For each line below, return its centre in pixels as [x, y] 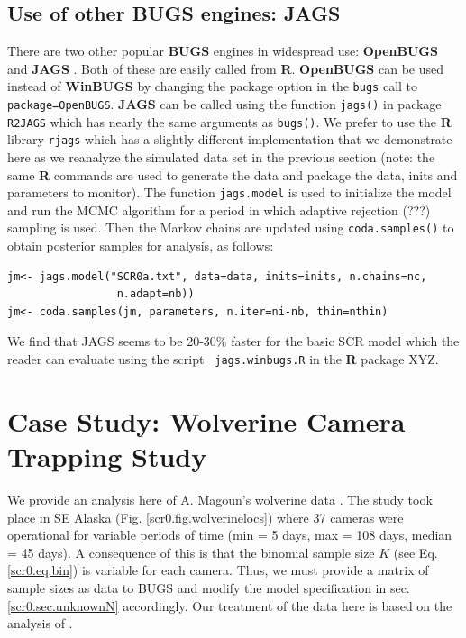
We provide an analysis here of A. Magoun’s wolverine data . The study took [220, 500]
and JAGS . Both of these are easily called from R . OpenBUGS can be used [225, 68]
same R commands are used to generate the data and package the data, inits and [233, 174]
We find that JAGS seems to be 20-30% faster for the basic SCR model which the [233, 341]
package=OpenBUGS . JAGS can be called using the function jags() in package [224, 104]
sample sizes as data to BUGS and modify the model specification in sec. [209, 588]
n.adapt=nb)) [155, 294]
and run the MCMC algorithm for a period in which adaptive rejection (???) [219, 210]
